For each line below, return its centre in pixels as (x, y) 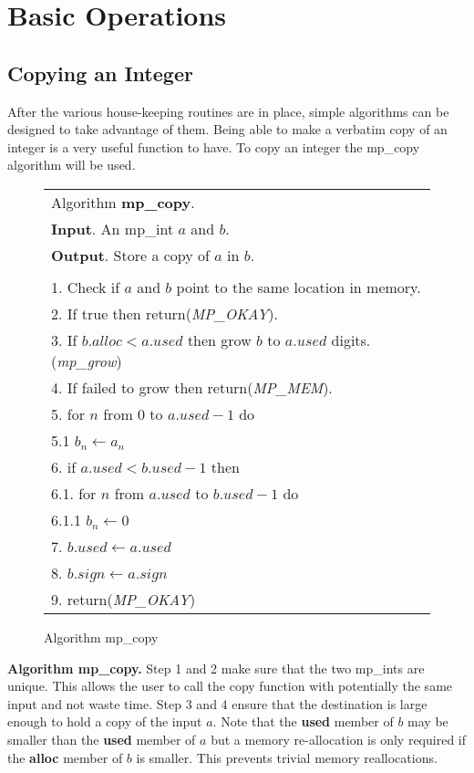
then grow (219, 339)
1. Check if (86, 287)
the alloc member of (65, 757)
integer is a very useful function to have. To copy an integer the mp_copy (214, 146)
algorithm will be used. (72, 165)
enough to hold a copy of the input (105, 721)
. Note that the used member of (303, 721)
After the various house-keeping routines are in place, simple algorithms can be (228, 111)
